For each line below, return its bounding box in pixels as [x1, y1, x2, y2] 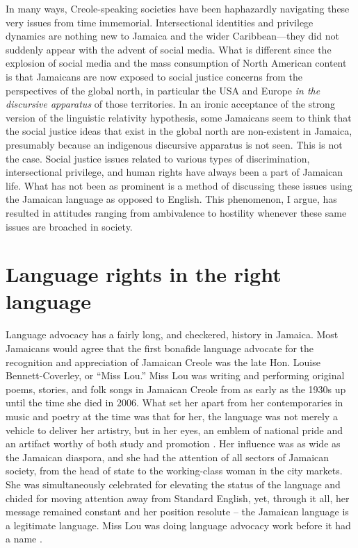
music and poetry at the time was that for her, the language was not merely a [6, 408, 338, 423]
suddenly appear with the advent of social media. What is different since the [6, 42, 332, 56]
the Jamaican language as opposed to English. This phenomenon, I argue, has [6, 192, 337, 206]
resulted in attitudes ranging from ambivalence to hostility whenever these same [6, 205, 347, 219]
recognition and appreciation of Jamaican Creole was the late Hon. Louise [6, 354, 320, 369]
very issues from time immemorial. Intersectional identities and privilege [6, 15, 314, 29]
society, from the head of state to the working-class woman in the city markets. [6, 463, 343, 478]
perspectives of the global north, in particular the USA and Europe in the [6, 83, 320, 97]
